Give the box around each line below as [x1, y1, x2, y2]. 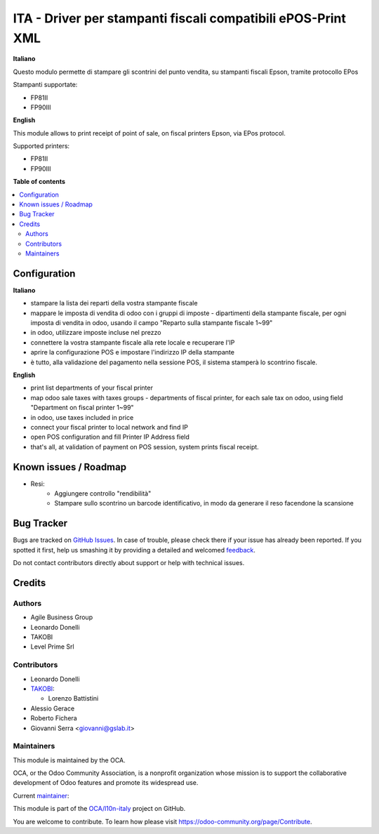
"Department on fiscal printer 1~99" [30, 404, 134, 412]
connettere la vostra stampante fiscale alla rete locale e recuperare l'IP [30, 338, 235, 347]
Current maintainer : [13, 791, 69, 800]
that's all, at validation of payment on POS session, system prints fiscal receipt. [30, 442, 259, 451]
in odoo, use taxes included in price [30, 413, 134, 421]
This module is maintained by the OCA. [13, 755, 126, 764]
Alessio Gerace [30, 704, 75, 713]
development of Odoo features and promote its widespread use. [13, 779, 199, 787]
